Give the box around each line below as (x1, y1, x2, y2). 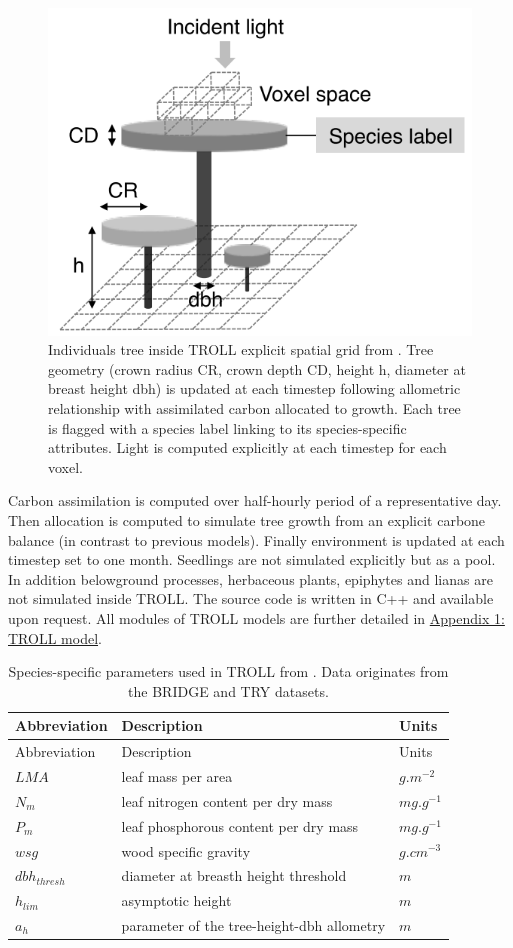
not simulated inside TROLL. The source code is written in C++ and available (8, 588, 494, 609)
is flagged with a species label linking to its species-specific (48, 417, 407, 438)
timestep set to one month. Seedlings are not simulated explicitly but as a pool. (8, 549, 496, 570)
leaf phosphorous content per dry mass (121, 815, 359, 836)
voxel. (48, 456, 83, 477)
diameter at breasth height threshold (121, 865, 347, 886)
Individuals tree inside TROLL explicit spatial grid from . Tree (48, 339, 434, 360)
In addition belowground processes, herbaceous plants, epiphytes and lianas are (8, 568, 493, 589)
